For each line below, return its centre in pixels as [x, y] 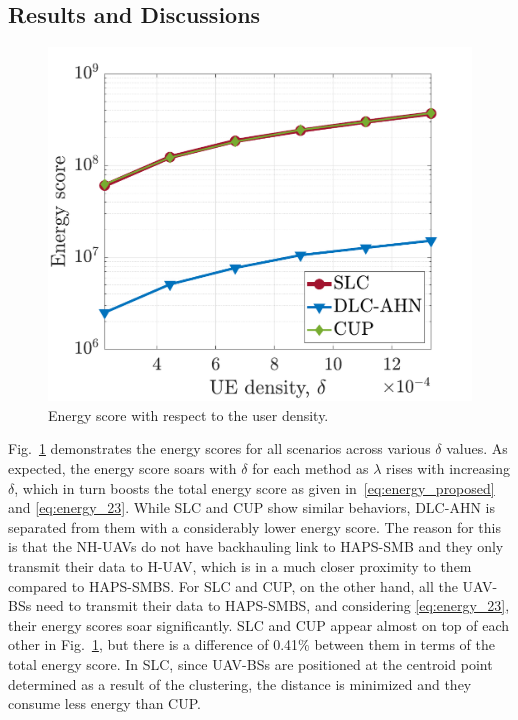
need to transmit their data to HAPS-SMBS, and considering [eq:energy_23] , [272, 605]
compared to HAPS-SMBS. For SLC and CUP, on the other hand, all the [233, 585]
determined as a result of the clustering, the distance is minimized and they [240, 683]
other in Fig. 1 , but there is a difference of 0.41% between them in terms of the [251, 644]
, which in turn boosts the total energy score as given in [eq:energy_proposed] [254, 487]
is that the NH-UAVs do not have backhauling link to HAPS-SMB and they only [256, 546]
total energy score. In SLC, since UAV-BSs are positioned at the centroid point [250, 663]
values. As [477, 448]
